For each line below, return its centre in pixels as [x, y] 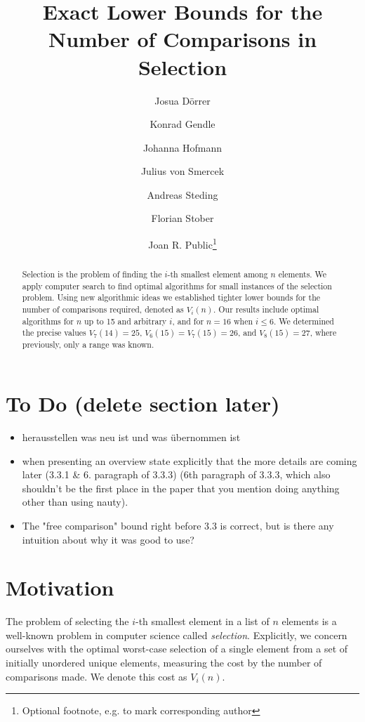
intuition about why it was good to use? [108, 539]
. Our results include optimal [266, 309]
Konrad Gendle [182, 124]
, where [323, 333]
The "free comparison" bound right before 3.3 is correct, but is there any [178, 525]
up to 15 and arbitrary [126, 321]
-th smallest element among [218, 274]
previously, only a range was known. [88, 344]
